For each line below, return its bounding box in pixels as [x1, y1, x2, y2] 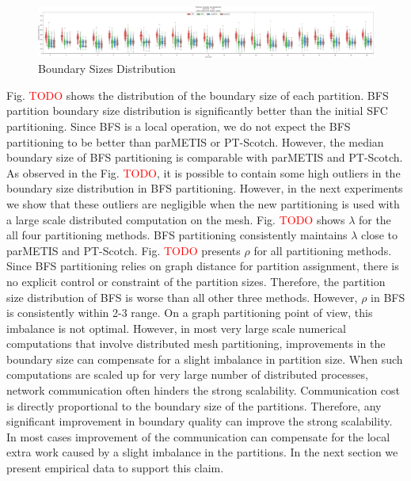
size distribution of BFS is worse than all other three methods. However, [6, 288, 358, 305]
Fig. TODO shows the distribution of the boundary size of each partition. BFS [6, 86, 389, 103]
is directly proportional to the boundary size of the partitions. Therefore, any [6, 397, 382, 414]
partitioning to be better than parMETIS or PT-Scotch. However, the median [6, 133, 384, 150]
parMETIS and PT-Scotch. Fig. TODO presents [6, 242, 241, 258]
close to [361, 227, 398, 243]
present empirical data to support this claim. [6, 460, 224, 476]
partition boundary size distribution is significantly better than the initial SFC [6, 102, 388, 119]
